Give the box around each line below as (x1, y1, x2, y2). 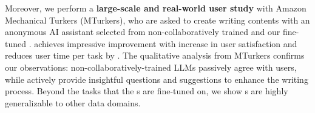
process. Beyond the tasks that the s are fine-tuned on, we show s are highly (5, 85, 288, 97)
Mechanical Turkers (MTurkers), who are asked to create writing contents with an (5, 13, 310, 26)
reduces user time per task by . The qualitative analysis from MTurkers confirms (5, 49, 305, 62)
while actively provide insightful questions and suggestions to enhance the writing (5, 73, 308, 85)
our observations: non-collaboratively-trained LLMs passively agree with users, (5, 60, 297, 73)
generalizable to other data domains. (5, 96, 141, 109)
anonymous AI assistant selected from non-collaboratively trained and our (5, 25, 280, 38)
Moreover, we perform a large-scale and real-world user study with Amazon (5, 2, 307, 14)
